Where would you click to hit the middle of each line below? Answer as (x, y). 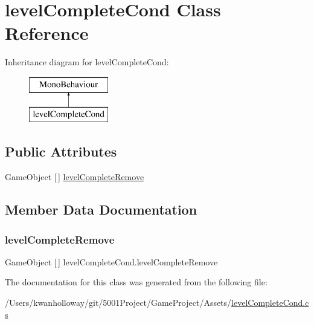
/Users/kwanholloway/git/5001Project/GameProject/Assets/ (118, 303)
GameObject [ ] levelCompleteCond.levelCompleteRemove (111, 261)
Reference (47, 33)
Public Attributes (61, 151)
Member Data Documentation (101, 209)
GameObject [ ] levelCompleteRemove (75, 177)
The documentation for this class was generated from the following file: (136, 282)
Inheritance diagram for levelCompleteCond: (87, 62)
